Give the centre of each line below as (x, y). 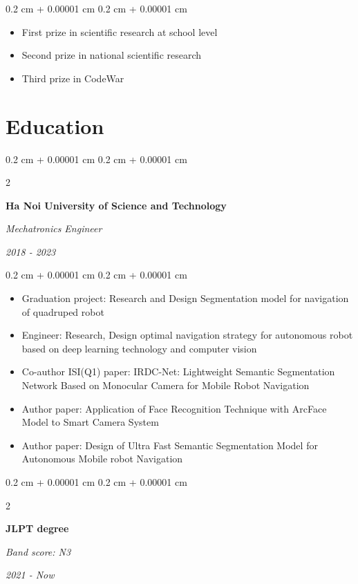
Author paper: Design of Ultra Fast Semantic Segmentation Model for (170, 445)
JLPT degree (37, 528)
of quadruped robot (63, 311)
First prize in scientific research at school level (120, 31)
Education (55, 125)
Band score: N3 (38, 551)
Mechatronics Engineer (54, 228)
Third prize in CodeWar (73, 78)
